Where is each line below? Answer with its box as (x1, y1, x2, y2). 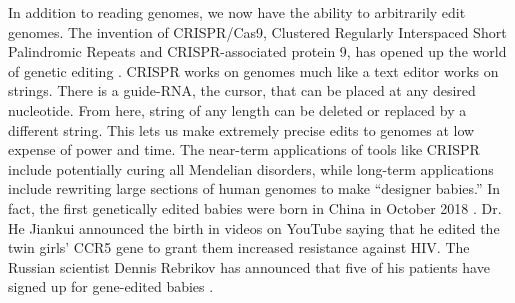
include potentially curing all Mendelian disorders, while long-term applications (8, 158, 494, 179)
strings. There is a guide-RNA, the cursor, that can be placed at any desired (8, 80, 476, 101)
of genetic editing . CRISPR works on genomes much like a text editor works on (8, 60, 499, 81)
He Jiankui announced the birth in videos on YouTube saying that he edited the (8, 217, 500, 238)
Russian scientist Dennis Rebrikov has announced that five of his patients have (8, 256, 490, 277)
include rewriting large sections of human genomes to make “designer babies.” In (8, 178, 501, 199)
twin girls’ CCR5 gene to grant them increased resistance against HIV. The (8, 237, 470, 258)
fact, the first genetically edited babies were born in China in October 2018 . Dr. (8, 197, 502, 218)
